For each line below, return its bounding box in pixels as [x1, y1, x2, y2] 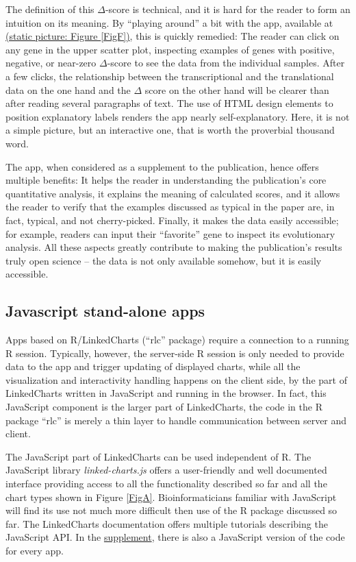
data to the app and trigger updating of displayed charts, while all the [5, 359, 301, 374]
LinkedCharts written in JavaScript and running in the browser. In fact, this [5, 386, 327, 400]
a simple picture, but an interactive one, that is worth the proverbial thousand [5, 123, 335, 137]
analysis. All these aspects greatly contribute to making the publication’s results [5, 240, 342, 254]
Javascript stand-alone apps [5, 300, 205, 321]
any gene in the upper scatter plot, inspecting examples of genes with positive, [5, 42, 335, 56]
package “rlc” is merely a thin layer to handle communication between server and [5, 413, 347, 427]
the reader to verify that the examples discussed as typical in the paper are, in [5, 199, 335, 214]
